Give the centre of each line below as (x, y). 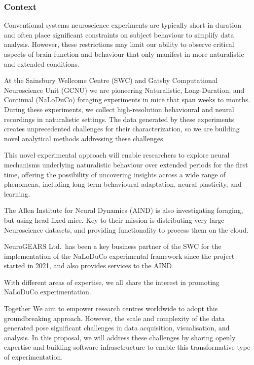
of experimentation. (34, 357)
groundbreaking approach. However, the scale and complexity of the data (114, 318)
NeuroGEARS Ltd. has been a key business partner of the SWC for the (113, 246)
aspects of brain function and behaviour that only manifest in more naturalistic (124, 54)
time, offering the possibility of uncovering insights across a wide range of (115, 174)
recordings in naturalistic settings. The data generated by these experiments (119, 119)
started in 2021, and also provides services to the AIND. (89, 265)
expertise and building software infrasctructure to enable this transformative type (127, 347)
